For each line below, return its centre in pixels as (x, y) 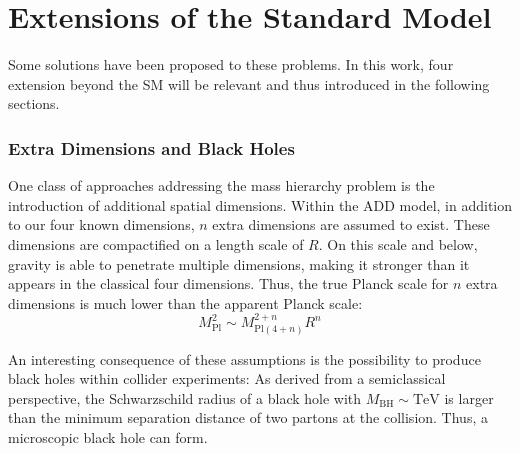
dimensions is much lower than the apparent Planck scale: (185, 302)
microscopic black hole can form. (108, 436)
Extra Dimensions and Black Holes (151, 147)
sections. (34, 103)
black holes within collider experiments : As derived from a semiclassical (227, 378)
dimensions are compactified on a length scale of (156, 243)
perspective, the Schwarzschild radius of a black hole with (185, 397)
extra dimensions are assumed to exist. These (351, 224)
